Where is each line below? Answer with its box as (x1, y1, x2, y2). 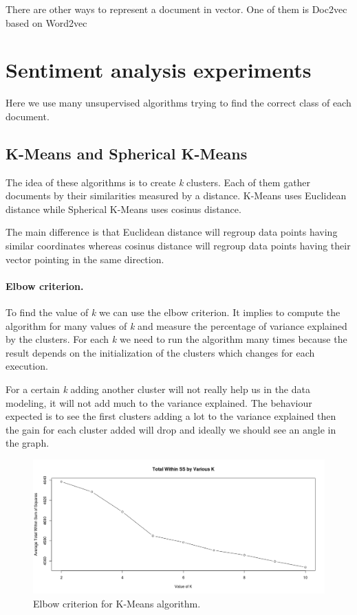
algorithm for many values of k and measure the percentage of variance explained (6, 318, 347, 333)
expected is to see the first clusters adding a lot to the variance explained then (6, 409, 336, 423)
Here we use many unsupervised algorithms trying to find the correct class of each (6, 96, 351, 110)
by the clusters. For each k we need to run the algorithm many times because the (6, 332, 347, 346)
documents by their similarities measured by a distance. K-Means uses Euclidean (6, 188, 347, 203)
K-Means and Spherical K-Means (6, 142, 248, 164)
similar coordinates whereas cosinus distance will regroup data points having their (6, 238, 351, 253)
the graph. (6, 436, 50, 450)
